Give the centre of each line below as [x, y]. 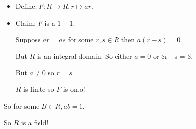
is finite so [39, 89]
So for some [22, 106]
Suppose [28, 39]
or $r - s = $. [173, 56]
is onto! [74, 89]
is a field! [35, 122]
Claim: [26, 22]
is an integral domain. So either [84, 56]
